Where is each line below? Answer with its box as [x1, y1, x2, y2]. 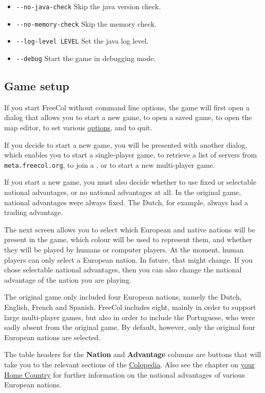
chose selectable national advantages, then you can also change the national [4, 264, 242, 275]
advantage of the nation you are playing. [4, 274, 131, 285]
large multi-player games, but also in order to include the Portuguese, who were [4, 311, 255, 322]
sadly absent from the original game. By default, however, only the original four [4, 322, 256, 332]
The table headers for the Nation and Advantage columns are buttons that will [4, 349, 261, 360]
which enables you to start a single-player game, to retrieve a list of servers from [4, 149, 257, 160]
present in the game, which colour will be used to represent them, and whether [4, 234, 252, 245]
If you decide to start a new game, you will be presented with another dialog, [4, 139, 248, 150]
